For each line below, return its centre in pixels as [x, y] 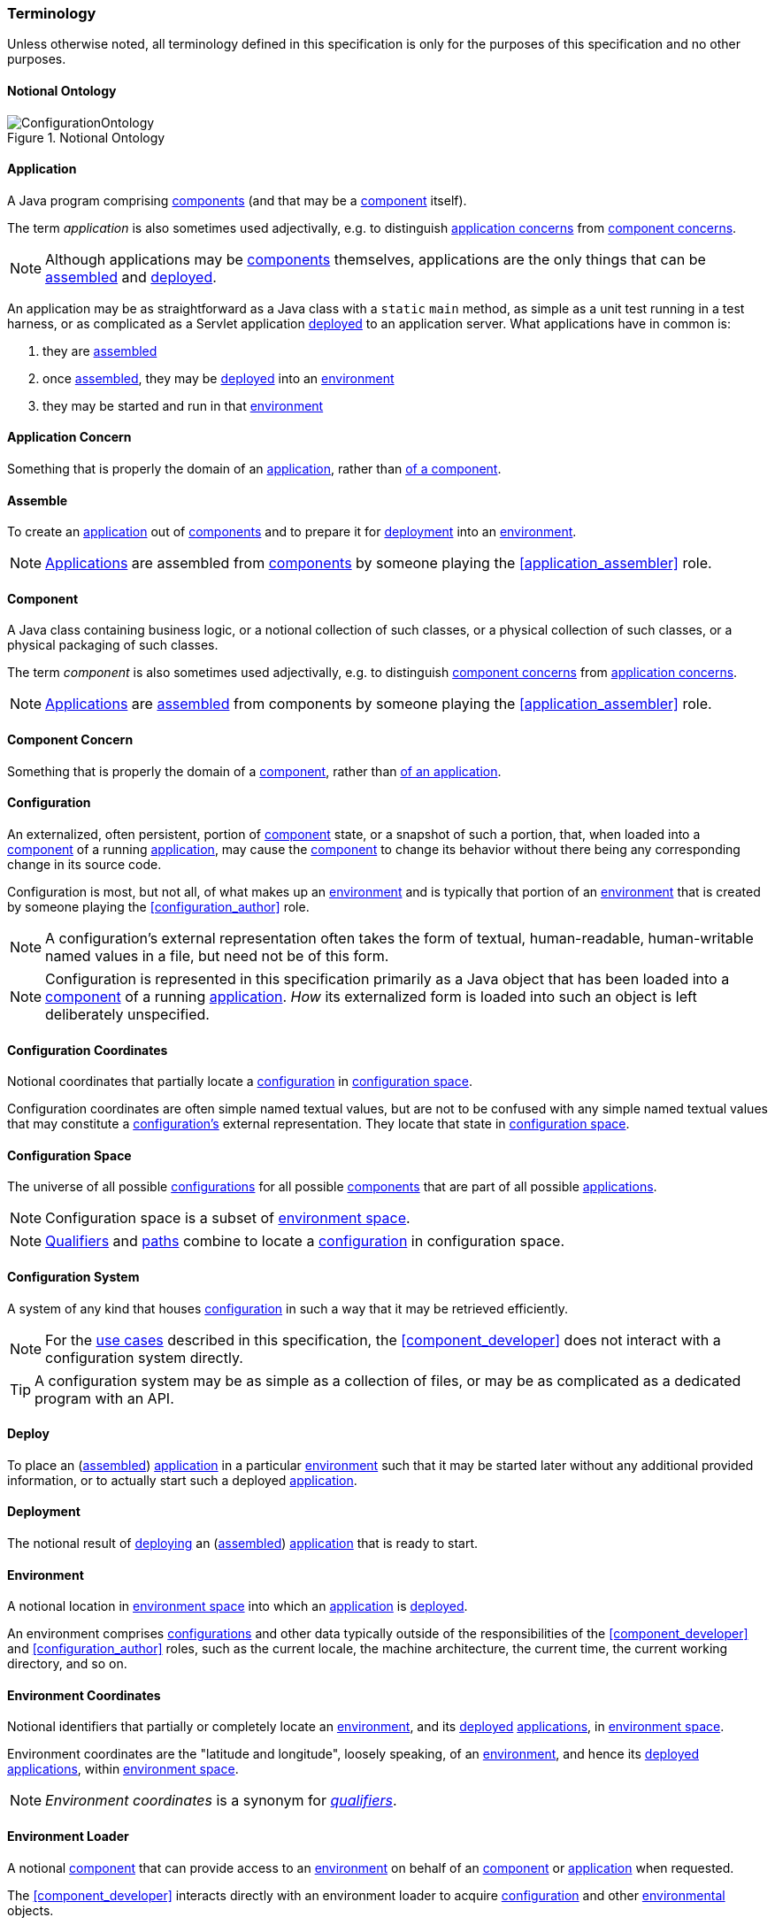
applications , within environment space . [123, 1769]
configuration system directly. [144, 1357]
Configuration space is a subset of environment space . [228, 1218]
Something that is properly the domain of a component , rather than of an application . [254, 771]
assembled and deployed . [131, 277]
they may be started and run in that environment [183, 405]
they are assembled [100, 350]
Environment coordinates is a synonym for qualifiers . [221, 1801]
